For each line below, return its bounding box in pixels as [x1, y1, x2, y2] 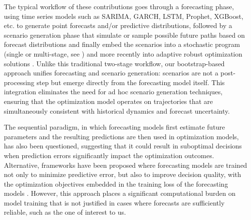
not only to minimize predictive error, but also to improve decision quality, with [4, 169, 241, 179]
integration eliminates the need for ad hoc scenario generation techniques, [4, 87, 223, 97]
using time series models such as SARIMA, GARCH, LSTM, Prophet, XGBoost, [4, 11, 244, 21]
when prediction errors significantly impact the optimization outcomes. [4, 150, 214, 160]
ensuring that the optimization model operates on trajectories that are [4, 96, 213, 106]
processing [4, 77, 34, 87]
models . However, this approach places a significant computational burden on [4, 188, 235, 198]
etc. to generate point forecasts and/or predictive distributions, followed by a [4, 20, 233, 30]
